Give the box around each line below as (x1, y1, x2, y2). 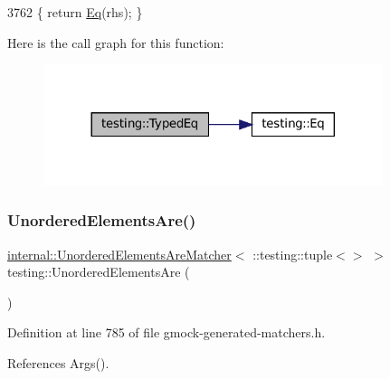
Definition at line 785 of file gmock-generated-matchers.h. (7, 323, 326, 342)
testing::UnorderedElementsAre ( (7, 262, 190, 281)
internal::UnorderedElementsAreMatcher (7, 244, 232, 263)
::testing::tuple (252, 244, 333, 263)
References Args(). (7, 353, 109, 372)
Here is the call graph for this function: (7, 33, 224, 52)
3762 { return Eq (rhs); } (7, 3, 143, 21)
